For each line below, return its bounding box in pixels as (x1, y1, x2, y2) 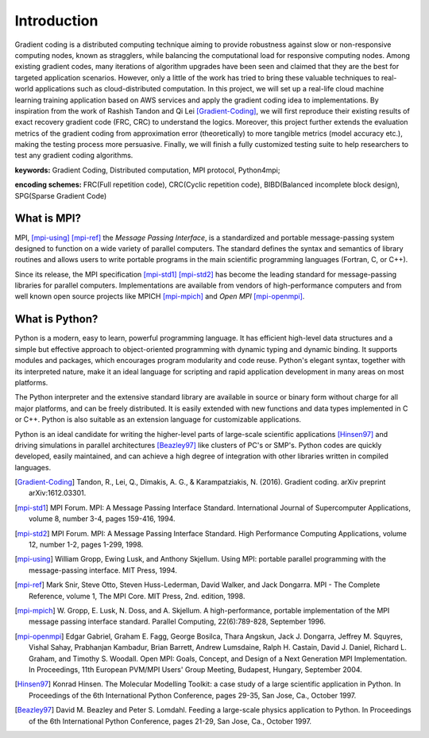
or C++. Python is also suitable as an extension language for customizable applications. (14, 415, 302, 424)
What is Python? (14, 312, 99, 326)
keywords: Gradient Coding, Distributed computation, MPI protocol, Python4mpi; (14, 165, 280, 175)
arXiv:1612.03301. (29, 489, 87, 498)
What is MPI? (14, 211, 81, 226)
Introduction (14, 12, 99, 29)
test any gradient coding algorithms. (14, 151, 133, 160)
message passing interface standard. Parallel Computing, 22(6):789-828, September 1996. (29, 616, 326, 627)
